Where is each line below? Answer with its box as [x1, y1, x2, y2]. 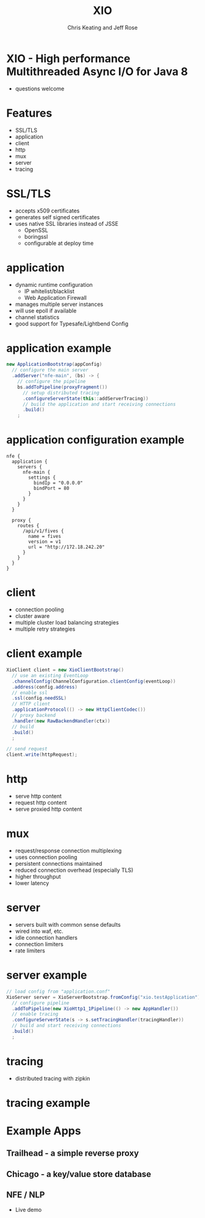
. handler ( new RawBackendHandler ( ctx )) [12, 718, 111, 724]
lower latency [15, 880, 49, 886]
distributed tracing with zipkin [15, 1075, 90, 1082]
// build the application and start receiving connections [22, 401, 176, 407]
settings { [28, 474, 56, 481]
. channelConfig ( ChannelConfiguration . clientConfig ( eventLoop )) [12, 678, 176, 684]
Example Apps [6, 1124, 81, 1138]
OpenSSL [24, 227, 49, 234]
